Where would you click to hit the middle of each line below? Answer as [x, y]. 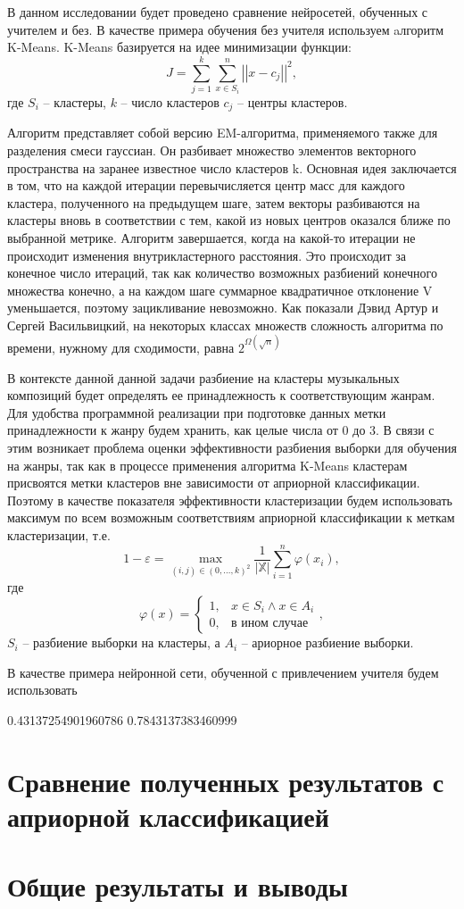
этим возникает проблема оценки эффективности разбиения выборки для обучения [232, 447]
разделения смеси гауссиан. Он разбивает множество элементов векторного [212, 150]
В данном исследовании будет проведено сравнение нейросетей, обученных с [218, 12]
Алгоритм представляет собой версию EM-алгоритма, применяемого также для [223, 133]
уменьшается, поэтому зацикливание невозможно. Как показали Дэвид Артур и [223, 308]
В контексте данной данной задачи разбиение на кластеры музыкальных [203, 377]
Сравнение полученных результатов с [226, 781]
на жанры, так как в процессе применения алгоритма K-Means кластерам [207, 465]
